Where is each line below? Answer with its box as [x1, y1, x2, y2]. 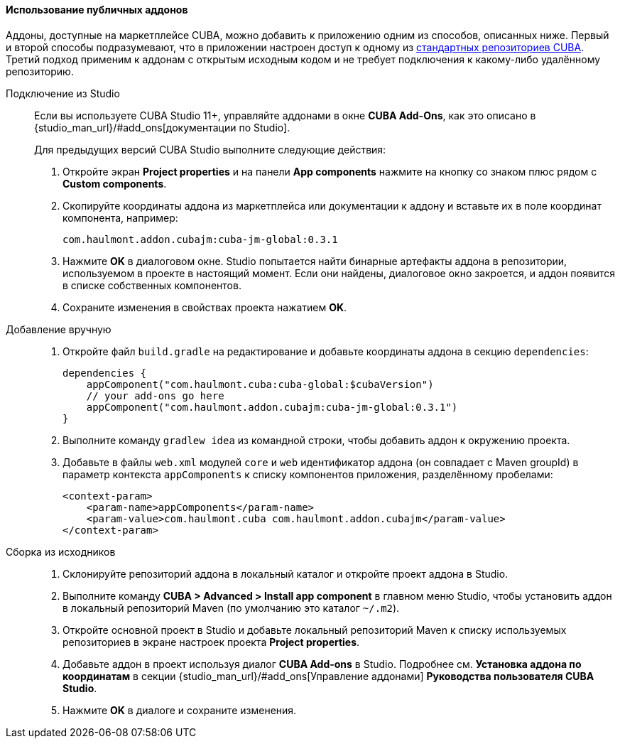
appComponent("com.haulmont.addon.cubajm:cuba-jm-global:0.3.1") [86, 401, 458, 413]
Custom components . [62, 177, 167, 190]
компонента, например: [62, 211, 178, 224]
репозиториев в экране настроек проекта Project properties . [62, 635, 360, 648]
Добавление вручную [6, 323, 112, 335]
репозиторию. [6, 65, 74, 77]
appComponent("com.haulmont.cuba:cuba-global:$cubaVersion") [86, 378, 434, 390]
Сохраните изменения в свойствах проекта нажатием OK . [62, 301, 347, 313]
